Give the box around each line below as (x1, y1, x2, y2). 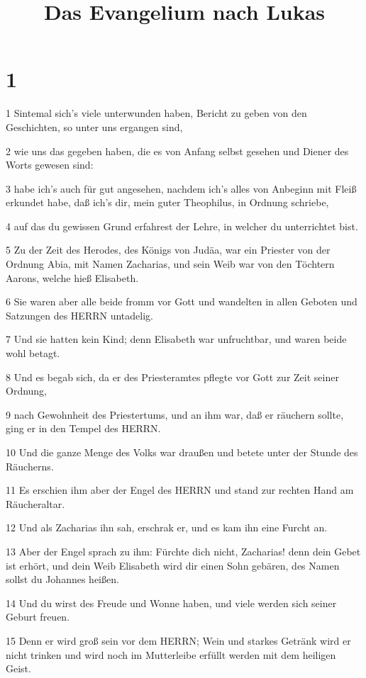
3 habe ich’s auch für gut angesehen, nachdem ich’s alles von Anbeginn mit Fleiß (6, 181, 357, 196)
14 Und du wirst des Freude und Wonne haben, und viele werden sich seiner (6, 595, 337, 610)
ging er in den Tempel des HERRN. (6, 421, 161, 436)
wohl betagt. (6, 346, 60, 361)
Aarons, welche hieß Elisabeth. (6, 270, 139, 285)
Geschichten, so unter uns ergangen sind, (6, 119, 183, 134)
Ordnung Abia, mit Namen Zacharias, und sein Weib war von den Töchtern (6, 256, 335, 271)
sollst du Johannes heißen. (6, 572, 119, 587)
